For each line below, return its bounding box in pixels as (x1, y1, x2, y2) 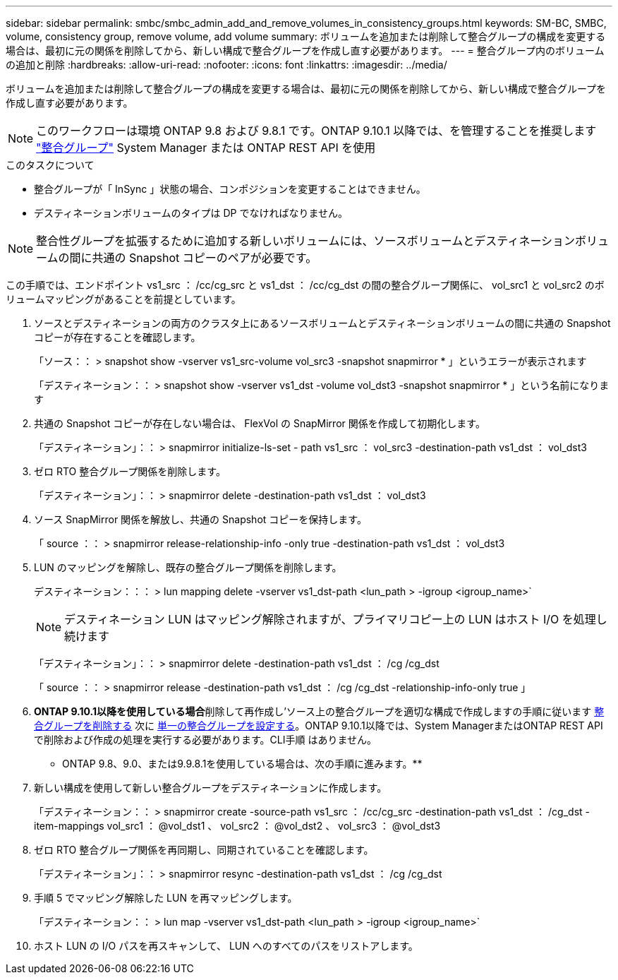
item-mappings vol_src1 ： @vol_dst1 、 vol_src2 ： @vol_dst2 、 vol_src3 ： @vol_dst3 (34, 820, 441, 832)
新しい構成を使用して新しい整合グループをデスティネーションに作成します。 (34, 782, 387, 794)
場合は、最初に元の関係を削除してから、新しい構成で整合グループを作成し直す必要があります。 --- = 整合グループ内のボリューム (6, 44, 605, 56)
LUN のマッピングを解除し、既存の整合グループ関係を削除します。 (34, 561, 342, 573)
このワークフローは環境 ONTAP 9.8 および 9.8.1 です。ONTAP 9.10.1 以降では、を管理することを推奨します (36, 124, 597, 138)
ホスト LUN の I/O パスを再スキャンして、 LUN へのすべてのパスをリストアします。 (34, 940, 418, 952)
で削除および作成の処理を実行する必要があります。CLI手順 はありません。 (34, 734, 377, 746)
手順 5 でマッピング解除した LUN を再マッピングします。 (34, 892, 298, 904)
